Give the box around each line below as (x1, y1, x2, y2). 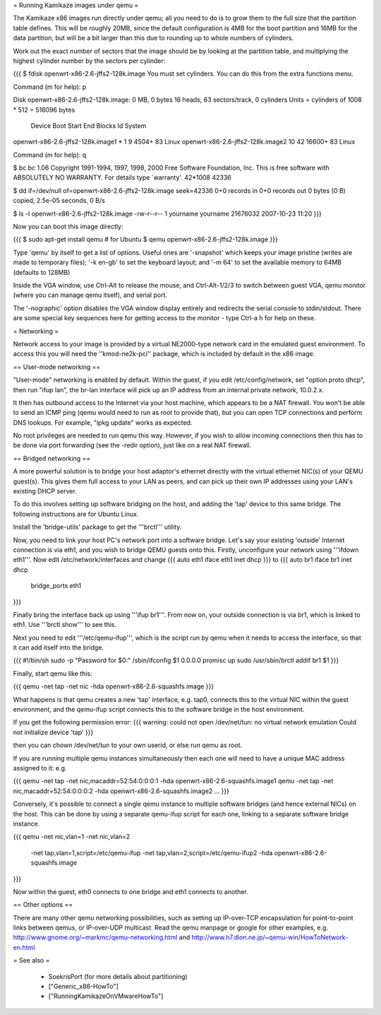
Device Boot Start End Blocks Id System (30, 121, 147, 130)
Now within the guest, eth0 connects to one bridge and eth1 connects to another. (13, 887, 248, 896)
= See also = (13, 956, 50, 965)
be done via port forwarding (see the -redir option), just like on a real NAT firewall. (13, 441, 252, 450)
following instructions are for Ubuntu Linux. (13, 510, 139, 518)
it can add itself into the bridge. (13, 643, 104, 652)
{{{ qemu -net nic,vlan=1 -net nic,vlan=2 (13, 833, 131, 841)
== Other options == (13, 900, 73, 909)
